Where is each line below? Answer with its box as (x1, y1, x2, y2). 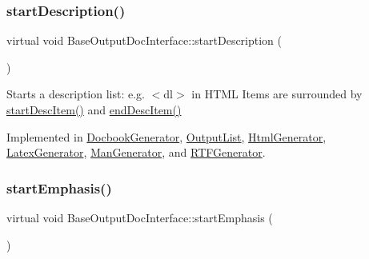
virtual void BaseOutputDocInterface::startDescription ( (6, 32, 283, 49)
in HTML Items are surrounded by (191, 86, 363, 102)
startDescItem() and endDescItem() (6, 102, 182, 118)
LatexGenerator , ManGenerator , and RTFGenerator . (6, 144, 266, 161)
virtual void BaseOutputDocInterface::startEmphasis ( (6, 209, 273, 225)
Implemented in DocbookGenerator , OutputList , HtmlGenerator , (6, 128, 327, 145)
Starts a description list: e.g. (6, 86, 145, 102)
